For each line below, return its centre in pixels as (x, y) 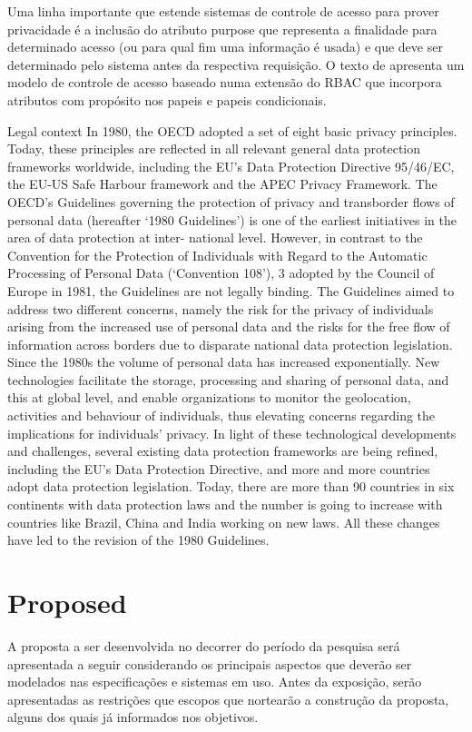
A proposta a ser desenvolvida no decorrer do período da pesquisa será (204, 645)
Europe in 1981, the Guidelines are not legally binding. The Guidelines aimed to (231, 290)
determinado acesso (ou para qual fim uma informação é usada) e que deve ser (225, 47)
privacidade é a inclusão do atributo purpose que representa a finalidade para (222, 29)
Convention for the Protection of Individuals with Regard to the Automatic (217, 255)
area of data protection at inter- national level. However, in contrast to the (215, 237)
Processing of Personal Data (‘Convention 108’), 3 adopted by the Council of (221, 273)
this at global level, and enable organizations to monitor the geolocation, (209, 397)
